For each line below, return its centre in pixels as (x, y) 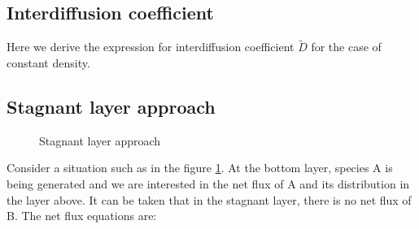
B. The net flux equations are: (82, 216)
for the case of (346, 47)
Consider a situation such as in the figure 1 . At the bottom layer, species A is (200, 168)
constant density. (48, 63)
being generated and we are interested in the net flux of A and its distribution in (208, 184)
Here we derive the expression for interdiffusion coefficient (151, 47)
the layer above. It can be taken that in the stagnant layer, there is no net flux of (209, 199)
